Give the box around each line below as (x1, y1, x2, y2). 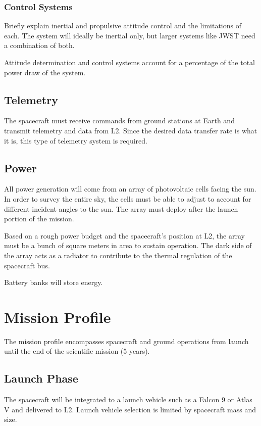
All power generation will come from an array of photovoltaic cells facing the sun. (4, 183, 256, 194)
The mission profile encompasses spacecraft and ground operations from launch (4, 336, 249, 346)
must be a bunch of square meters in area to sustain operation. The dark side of (4, 240, 252, 251)
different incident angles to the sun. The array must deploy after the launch (4, 203, 238, 214)
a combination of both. (4, 40, 75, 51)
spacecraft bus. (4, 260, 50, 270)
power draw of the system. (4, 67, 86, 77)
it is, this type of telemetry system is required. (4, 135, 147, 146)
